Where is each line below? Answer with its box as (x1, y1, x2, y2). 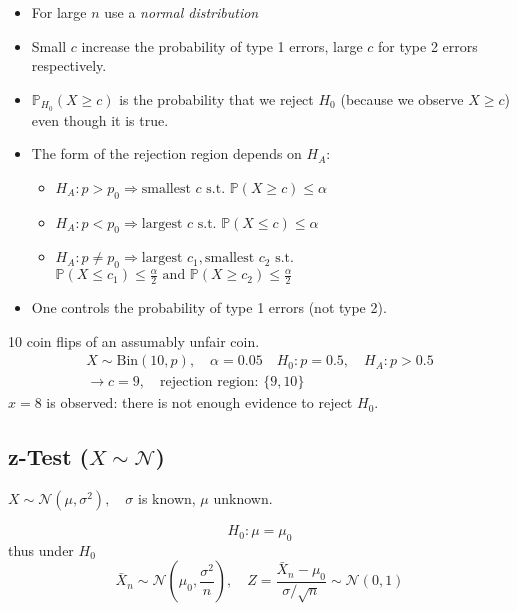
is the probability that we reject (119, 88, 314, 109)
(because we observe (340, 88, 464, 109)
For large (31, 2, 87, 22)
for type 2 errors (377, 35, 478, 56)
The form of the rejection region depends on (31, 143, 302, 164)
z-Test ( (8, 441, 89, 472)
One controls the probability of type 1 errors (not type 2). (31, 297, 387, 318)
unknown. (213, 488, 273, 509)
